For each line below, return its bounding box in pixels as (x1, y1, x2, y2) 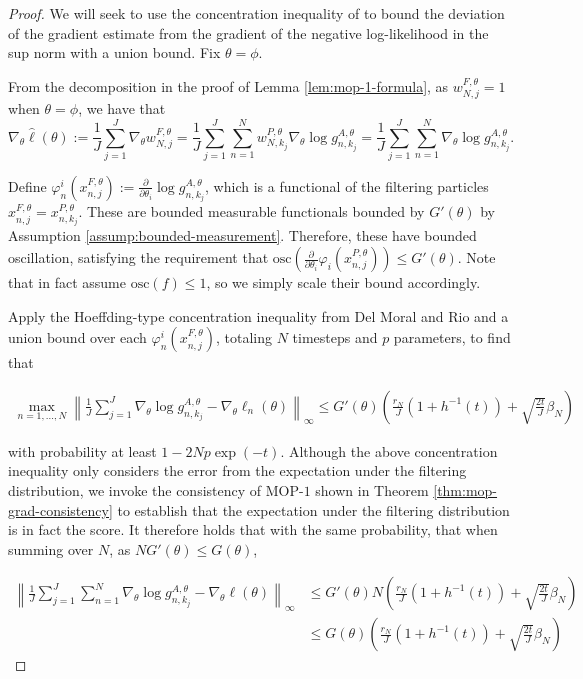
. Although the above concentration (280, 440, 498, 461)
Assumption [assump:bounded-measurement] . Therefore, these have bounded (8, 225, 477, 246)
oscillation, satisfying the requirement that (8, 247, 269, 268)
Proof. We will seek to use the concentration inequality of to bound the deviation (8, 3, 505, 23)
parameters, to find (393, 327, 511, 348)
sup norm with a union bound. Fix (8, 42, 221, 63)
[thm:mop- (433, 480, 498, 501)
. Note (457, 247, 496, 268)
